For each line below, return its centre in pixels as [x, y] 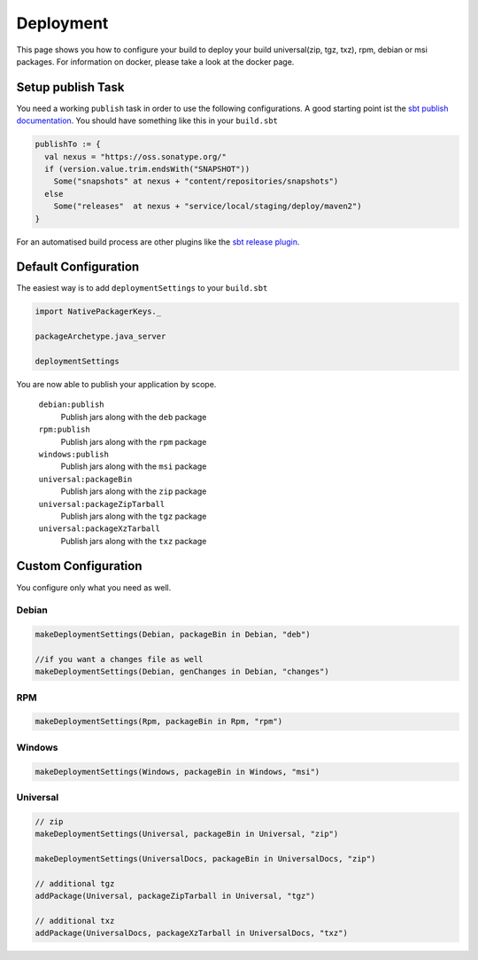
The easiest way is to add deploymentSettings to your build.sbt [142, 288]
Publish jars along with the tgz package [134, 516]
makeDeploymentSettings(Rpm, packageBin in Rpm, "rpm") [159, 722]
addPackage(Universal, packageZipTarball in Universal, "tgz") [175, 896]
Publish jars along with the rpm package [134, 441]
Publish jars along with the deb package [134, 417]
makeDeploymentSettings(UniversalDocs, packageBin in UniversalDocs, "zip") [205, 859]
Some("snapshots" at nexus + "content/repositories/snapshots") [196, 181]
